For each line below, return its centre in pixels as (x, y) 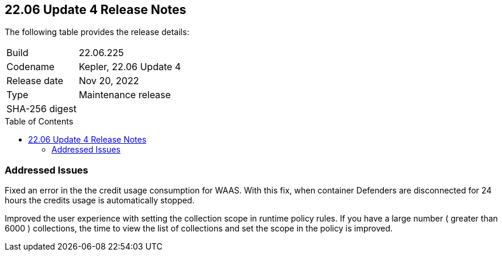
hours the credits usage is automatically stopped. (100, 200)
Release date (35, 81)
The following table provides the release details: (97, 32)
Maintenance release (125, 95)
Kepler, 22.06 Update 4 (130, 67)
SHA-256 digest (42, 109)
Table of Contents (39, 122)
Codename (31, 67)
